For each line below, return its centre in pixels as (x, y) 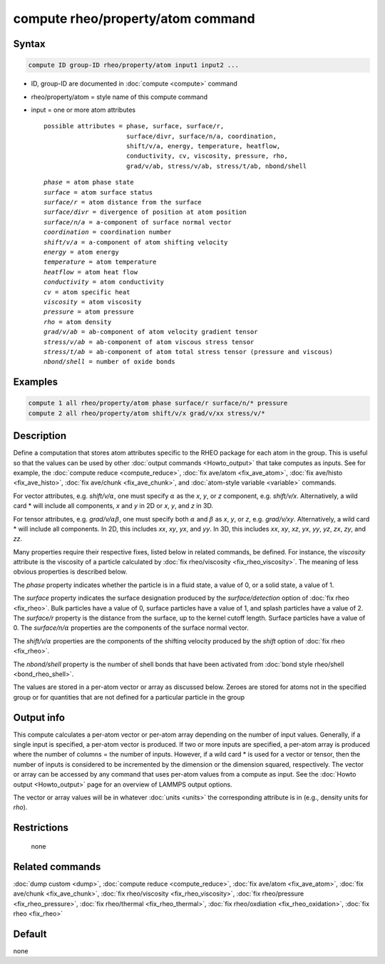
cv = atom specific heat (87, 292)
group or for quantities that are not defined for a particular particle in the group (129, 697)
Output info (39, 717)
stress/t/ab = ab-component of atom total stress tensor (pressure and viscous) (189, 352)
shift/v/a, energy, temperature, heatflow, (203, 146)
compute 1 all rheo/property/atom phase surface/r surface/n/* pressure (158, 403)
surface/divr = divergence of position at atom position (145, 212)
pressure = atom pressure (89, 312)
